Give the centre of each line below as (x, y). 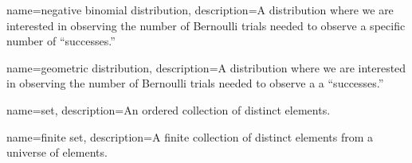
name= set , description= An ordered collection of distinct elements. (169, 109)
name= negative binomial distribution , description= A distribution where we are (200, 10)
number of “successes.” (61, 41)
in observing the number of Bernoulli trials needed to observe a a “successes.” (195, 83)
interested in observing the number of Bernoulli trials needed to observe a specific (206, 25)
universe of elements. (57, 152)
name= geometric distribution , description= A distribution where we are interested (206, 67)
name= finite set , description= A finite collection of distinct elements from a (190, 136)
